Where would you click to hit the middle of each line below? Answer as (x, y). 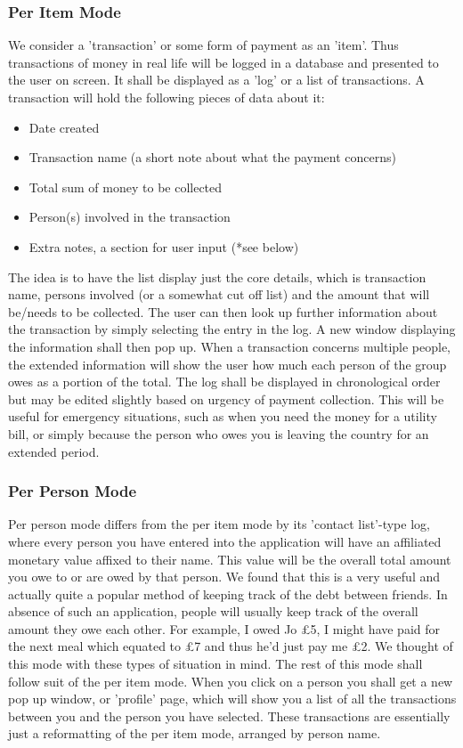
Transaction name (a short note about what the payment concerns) (212, 157)
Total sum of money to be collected (126, 187)
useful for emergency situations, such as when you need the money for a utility (223, 416)
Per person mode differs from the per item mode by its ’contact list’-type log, (219, 524)
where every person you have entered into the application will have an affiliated (225, 541)
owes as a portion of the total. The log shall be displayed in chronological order (224, 382)
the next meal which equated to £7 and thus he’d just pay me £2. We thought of (231, 646)
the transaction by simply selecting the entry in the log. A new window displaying (232, 329)
